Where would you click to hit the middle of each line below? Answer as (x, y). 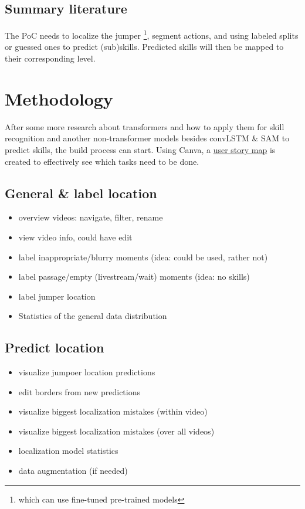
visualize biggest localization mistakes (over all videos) (116, 431)
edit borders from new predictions (79, 391)
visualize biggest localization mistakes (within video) (113, 411)
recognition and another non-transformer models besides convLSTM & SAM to (147, 138)
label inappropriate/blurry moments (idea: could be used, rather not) (143, 257)
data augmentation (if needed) (73, 471)
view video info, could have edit (75, 237)
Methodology (59, 98)
